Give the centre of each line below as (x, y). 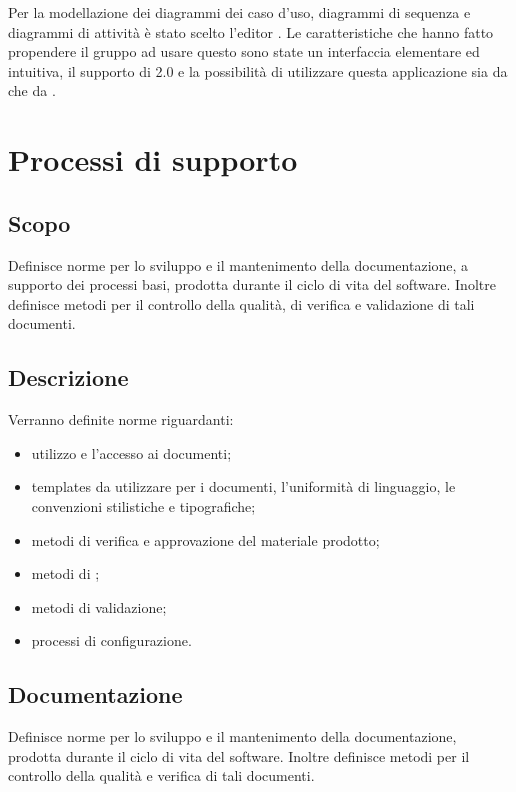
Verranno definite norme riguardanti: (121, 419)
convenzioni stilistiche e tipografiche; (143, 505)
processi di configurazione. (111, 640)
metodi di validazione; (99, 606)
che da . (32, 90)
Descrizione (68, 377)
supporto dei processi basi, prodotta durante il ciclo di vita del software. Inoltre (252, 284)
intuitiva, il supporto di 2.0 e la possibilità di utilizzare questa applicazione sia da (258, 70)
